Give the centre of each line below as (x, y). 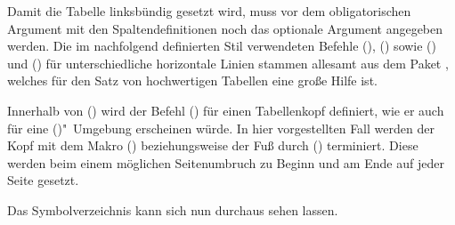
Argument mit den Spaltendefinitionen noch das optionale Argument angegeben (225, 28)
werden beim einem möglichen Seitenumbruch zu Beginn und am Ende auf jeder (226, 162)
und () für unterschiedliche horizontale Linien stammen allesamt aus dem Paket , (228, 63)
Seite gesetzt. (43, 180)
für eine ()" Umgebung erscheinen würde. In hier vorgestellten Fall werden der (221, 128)
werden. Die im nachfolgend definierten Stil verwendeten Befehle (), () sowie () (222, 46)
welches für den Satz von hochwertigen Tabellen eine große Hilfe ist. (192, 80)
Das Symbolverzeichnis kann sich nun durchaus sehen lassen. (173, 209)
